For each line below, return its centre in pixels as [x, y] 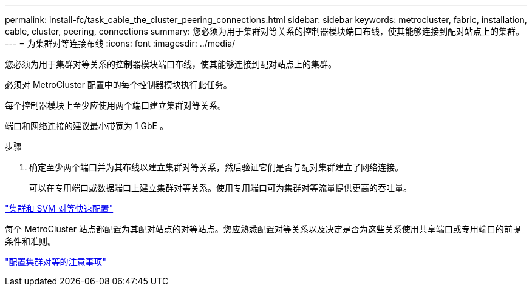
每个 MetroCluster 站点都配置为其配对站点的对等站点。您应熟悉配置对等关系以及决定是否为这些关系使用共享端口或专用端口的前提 [263, 229]
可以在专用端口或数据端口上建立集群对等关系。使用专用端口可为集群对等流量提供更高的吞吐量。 [220, 188]
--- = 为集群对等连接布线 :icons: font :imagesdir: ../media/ [120, 43]
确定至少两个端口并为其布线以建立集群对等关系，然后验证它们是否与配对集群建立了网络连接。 [216, 167]
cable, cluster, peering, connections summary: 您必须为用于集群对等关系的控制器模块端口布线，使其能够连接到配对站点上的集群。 [265, 31]
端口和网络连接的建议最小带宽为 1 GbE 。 [87, 126]
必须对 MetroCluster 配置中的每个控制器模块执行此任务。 [118, 85]
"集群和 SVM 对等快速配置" [59, 208]
